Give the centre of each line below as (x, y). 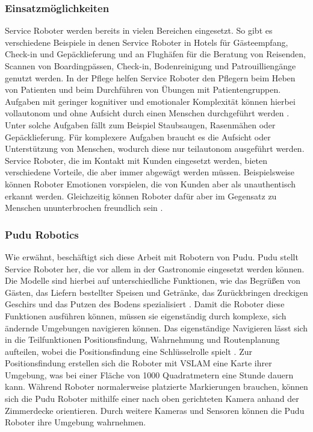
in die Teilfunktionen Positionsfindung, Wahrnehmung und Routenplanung (142, 340)
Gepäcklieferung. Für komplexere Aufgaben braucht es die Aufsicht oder (138, 136)
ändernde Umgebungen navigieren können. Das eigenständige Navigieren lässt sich (156, 327)
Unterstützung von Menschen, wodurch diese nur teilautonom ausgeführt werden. (155, 149)
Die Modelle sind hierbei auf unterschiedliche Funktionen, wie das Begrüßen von (153, 280)
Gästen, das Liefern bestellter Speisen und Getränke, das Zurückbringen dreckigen (156, 292)
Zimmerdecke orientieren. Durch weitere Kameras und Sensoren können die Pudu (155, 410)
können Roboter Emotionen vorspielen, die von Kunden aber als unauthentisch (150, 183)
